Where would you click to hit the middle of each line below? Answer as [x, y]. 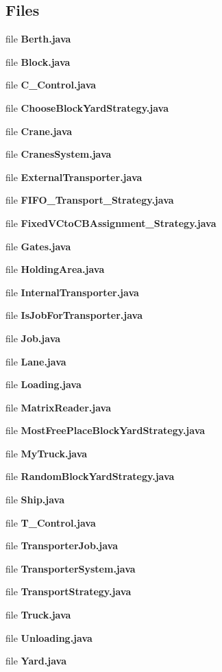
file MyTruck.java [47, 453]
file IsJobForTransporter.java [74, 315]
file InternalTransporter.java [72, 292]
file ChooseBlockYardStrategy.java [87, 107]
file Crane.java [39, 131]
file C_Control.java [51, 85]
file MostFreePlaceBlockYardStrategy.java [106, 430]
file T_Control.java [51, 522]
